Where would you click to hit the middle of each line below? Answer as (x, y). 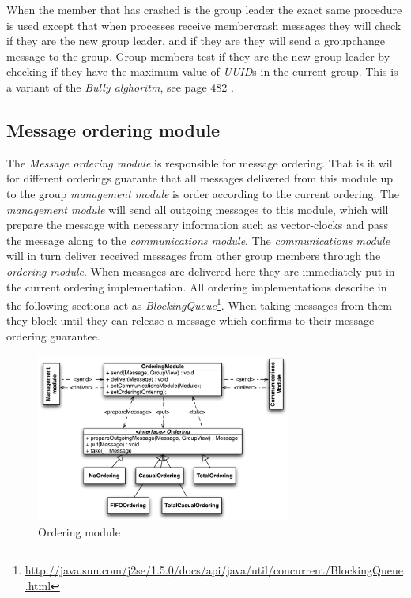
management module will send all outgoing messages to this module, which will (198, 209)
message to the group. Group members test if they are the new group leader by (198, 56)
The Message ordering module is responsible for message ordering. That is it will (201, 162)
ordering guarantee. (53, 335)
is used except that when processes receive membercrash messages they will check (204, 25)
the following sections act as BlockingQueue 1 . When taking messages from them (199, 304)
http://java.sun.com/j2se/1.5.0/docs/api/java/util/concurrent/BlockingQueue (214, 570)
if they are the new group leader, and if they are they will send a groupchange (196, 41)
